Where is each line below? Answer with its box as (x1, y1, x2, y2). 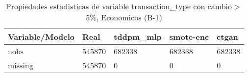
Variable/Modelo (8, 31, 75, 42)
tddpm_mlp (114, 31, 162, 42)
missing (8, 60, 33, 71)
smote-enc (169, 31, 209, 42)
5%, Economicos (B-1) (86, 12, 162, 23)
